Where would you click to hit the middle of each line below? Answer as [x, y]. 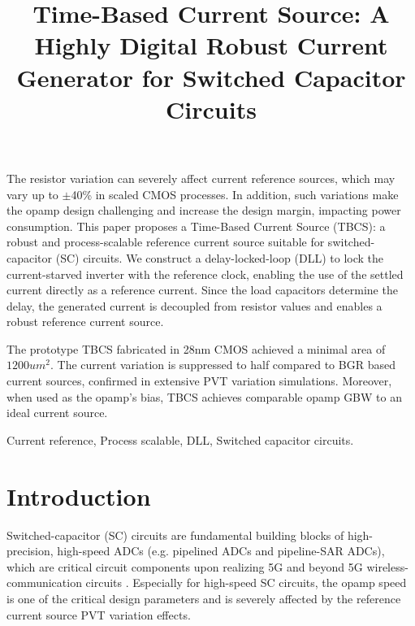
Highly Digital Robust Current [211, 45]
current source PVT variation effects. [99, 614]
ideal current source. [57, 413]
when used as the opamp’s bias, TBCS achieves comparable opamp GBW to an [204, 396]
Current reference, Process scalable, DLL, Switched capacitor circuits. [180, 439]
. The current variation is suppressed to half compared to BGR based [223, 365]
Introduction [79, 496]
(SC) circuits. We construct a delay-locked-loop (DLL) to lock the [220, 257]
